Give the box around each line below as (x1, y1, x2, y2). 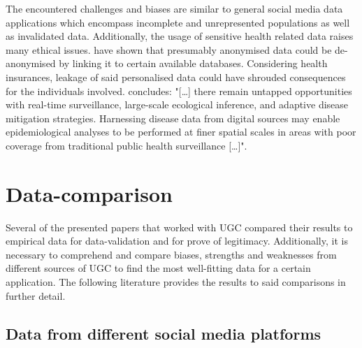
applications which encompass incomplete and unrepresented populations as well (6, 15, 350, 29)
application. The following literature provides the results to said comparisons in (6, 275, 346, 289)
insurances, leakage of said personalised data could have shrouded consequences (6, 69, 346, 84)
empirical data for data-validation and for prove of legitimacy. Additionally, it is (6, 233, 348, 248)
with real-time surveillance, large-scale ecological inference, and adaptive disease (6, 97, 349, 112)
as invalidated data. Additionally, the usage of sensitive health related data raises (6, 29, 354, 43)
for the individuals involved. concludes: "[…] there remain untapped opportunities (6, 83, 352, 98)
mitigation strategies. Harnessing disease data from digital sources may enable (6, 110, 340, 125)
